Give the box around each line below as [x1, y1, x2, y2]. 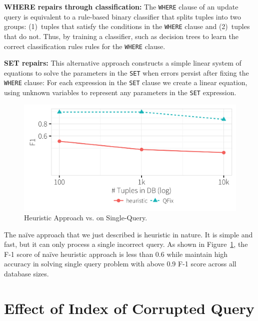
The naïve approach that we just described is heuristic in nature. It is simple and [4, 229, 253, 239]
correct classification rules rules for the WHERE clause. [4, 41, 165, 51]
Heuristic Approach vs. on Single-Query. [24, 212, 147, 223]
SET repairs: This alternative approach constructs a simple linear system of [4, 58, 241, 68]
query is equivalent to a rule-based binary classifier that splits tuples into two [4, 11, 241, 22]
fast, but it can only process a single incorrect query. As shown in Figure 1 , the [4, 239, 248, 249]
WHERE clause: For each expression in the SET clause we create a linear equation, [4, 77, 247, 88]
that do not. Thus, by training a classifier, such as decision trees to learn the [4, 31, 238, 41]
